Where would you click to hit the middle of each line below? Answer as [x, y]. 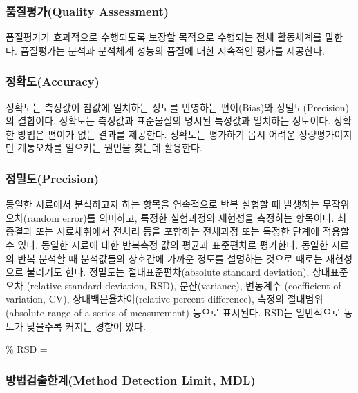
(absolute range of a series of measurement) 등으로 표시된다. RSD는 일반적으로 [173, 312]
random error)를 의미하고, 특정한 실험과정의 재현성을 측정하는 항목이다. [181, 217]
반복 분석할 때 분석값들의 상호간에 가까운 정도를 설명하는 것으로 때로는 [170, 258]
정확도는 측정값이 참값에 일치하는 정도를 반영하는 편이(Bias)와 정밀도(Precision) [177, 107]
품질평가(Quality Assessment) [87, 11]
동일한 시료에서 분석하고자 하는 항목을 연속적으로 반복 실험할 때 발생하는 [163, 204]
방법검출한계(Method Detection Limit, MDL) [131, 380]
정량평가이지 [326, 134]
